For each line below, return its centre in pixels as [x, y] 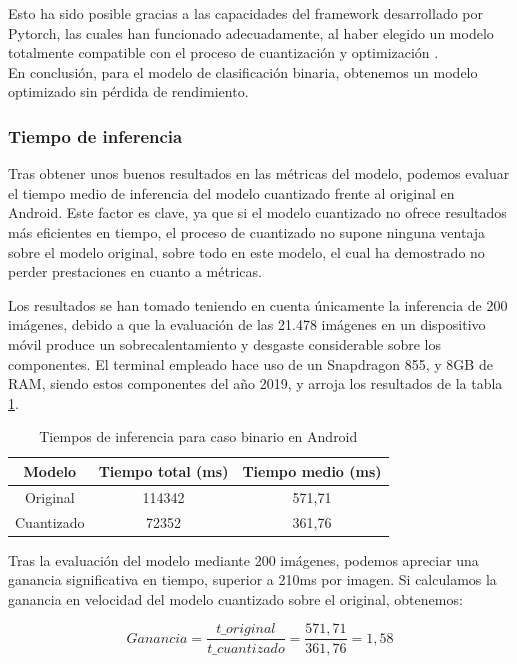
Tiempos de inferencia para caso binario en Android [198, 436]
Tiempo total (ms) [163, 470]
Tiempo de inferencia [95, 135]
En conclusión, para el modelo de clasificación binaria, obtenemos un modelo [243, 71]
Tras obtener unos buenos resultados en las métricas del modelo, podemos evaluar [259, 173]
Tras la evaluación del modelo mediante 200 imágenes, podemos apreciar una [243, 559]
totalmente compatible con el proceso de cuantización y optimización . [223, 52]
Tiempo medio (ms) [312, 470]
